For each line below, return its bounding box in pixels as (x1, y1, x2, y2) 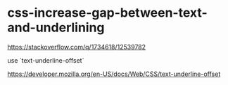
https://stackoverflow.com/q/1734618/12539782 (7, 42, 146, 51)
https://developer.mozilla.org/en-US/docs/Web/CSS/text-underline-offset (7, 70, 221, 78)
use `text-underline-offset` (7, 56, 84, 64)
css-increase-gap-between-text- (7, 5, 208, 21)
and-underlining (7, 20, 105, 36)
